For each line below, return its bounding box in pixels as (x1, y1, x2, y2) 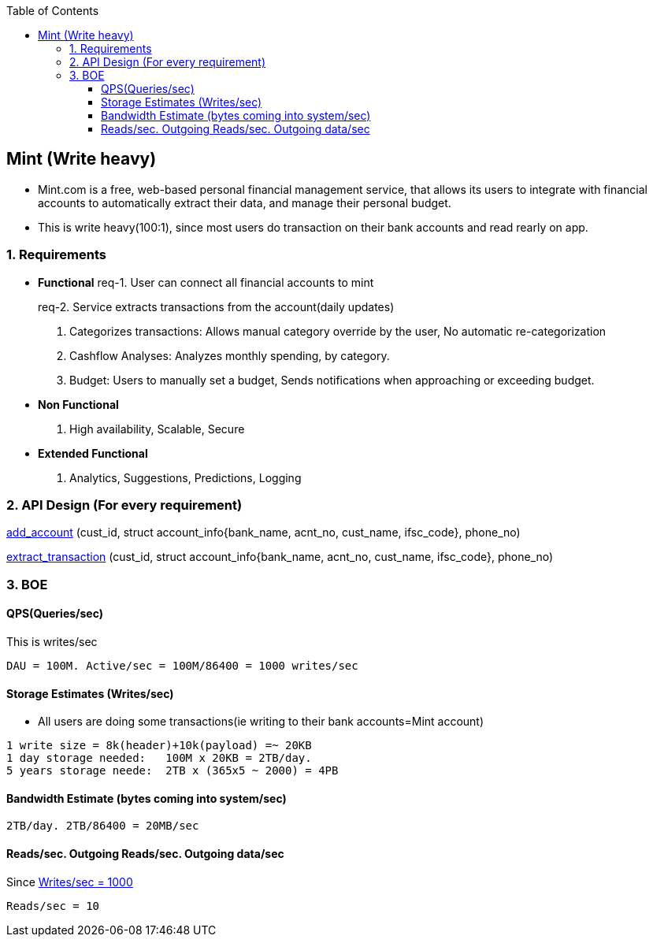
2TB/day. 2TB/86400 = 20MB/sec (6, 819, 199, 833)
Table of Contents (6, 4, 99, 17)
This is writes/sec (6, 634, 98, 648)
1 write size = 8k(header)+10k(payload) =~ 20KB (6, 739, 312, 752)
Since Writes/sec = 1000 (6, 874, 133, 889)
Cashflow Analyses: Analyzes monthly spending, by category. (69, 348, 390, 362)
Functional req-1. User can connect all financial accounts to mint (38, 275, 374, 289)
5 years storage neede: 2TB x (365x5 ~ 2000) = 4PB (6, 764, 339, 778)
